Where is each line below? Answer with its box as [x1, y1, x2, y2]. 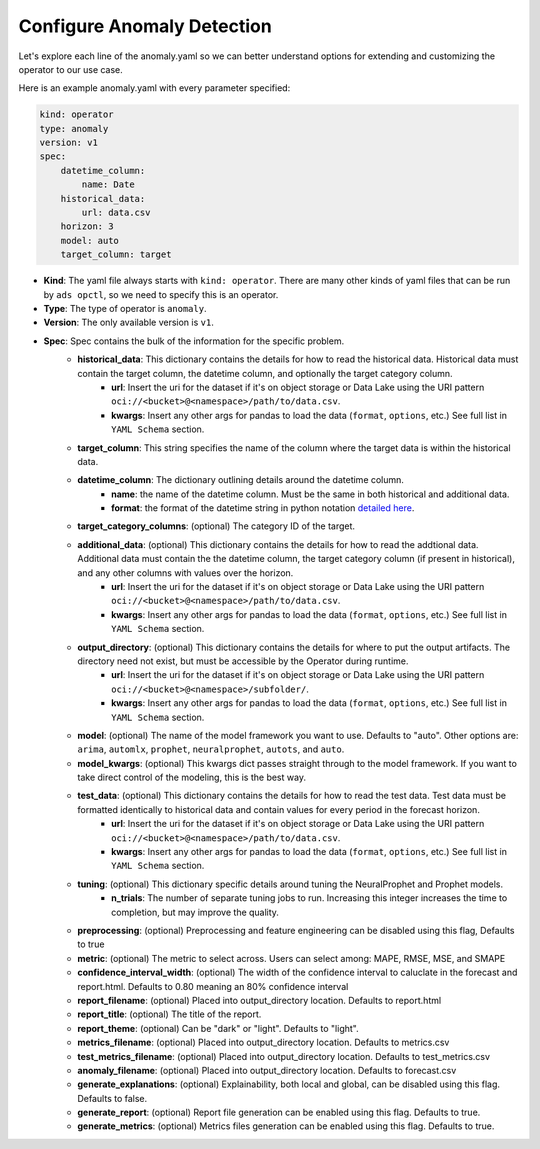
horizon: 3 [60, 221, 114, 232]
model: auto [60, 235, 120, 246]
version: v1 [39, 137, 99, 149]
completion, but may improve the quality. [111, 906, 280, 918]
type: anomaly [39, 123, 109, 134]
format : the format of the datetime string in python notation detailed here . [111, 502, 415, 514]
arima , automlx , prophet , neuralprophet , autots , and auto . [77, 743, 345, 755]
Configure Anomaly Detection [18, 15, 272, 37]
